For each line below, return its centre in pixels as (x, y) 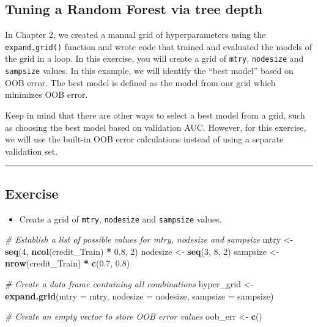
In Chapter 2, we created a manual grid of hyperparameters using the (135, 35)
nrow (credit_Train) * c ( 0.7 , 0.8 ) (68, 263)
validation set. (31, 151)
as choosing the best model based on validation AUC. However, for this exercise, (156, 127)
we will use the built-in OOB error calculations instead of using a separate (144, 139)
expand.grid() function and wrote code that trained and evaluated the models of (158, 46)
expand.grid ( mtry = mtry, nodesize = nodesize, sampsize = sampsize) (139, 296)
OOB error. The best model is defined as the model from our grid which (140, 82)
